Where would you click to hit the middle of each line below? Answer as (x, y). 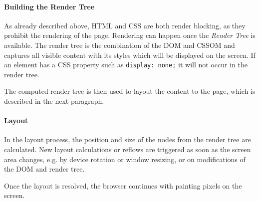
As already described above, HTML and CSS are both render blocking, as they (125, 25)
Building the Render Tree (49, 6)
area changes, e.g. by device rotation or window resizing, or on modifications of (125, 159)
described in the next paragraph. (54, 101)
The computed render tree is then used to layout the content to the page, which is (130, 91)
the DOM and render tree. (44, 169)
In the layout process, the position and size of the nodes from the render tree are (128, 139)
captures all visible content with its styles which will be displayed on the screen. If (130, 55)
